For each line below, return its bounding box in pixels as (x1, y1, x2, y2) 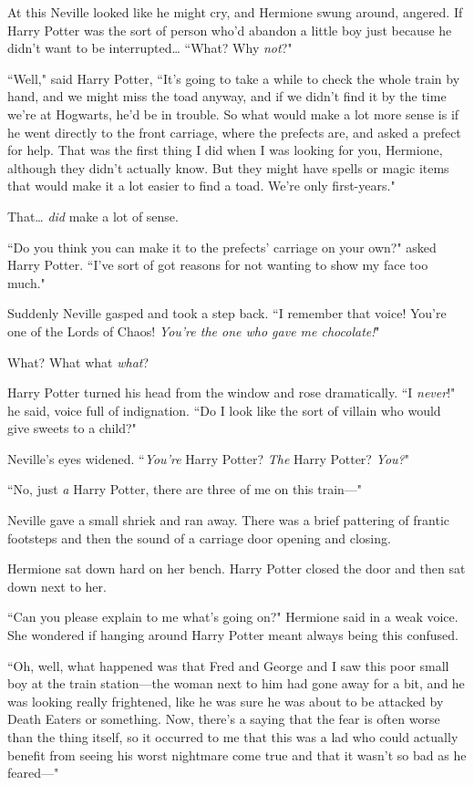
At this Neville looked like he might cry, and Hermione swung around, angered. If (7, 3, 463, 21)
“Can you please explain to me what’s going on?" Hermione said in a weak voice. (7, 607, 459, 626)
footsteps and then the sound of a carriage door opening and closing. (7, 528, 391, 547)
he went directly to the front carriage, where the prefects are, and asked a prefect (7, 122, 461, 141)
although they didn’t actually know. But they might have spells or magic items (7, 158, 449, 177)
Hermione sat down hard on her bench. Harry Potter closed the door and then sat (7, 559, 466, 578)
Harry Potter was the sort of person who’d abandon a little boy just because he (7, 20, 452, 39)
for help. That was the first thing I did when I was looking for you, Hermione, (7, 140, 443, 160)
